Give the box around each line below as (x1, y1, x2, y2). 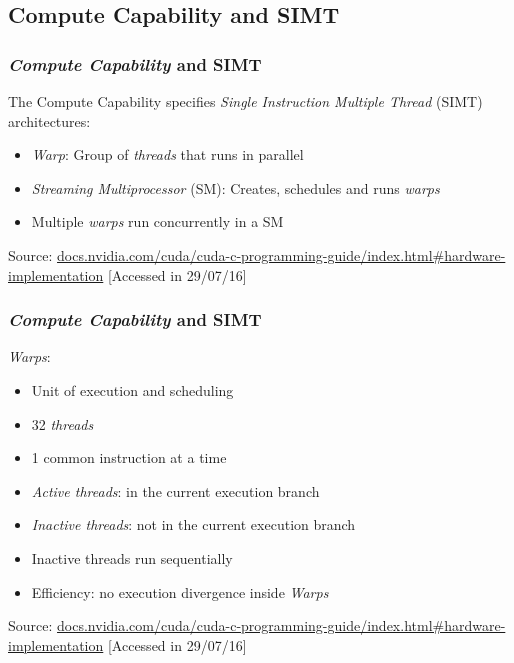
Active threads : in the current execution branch (31, 480, 320, 501)
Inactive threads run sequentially (31, 547, 233, 568)
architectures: (8, 110, 91, 131)
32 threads (31, 413, 94, 434)
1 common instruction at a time (31, 447, 227, 468)
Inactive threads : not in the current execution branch (31, 514, 356, 535)
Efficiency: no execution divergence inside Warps (31, 581, 329, 602)
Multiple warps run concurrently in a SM (31, 211, 284, 232)
